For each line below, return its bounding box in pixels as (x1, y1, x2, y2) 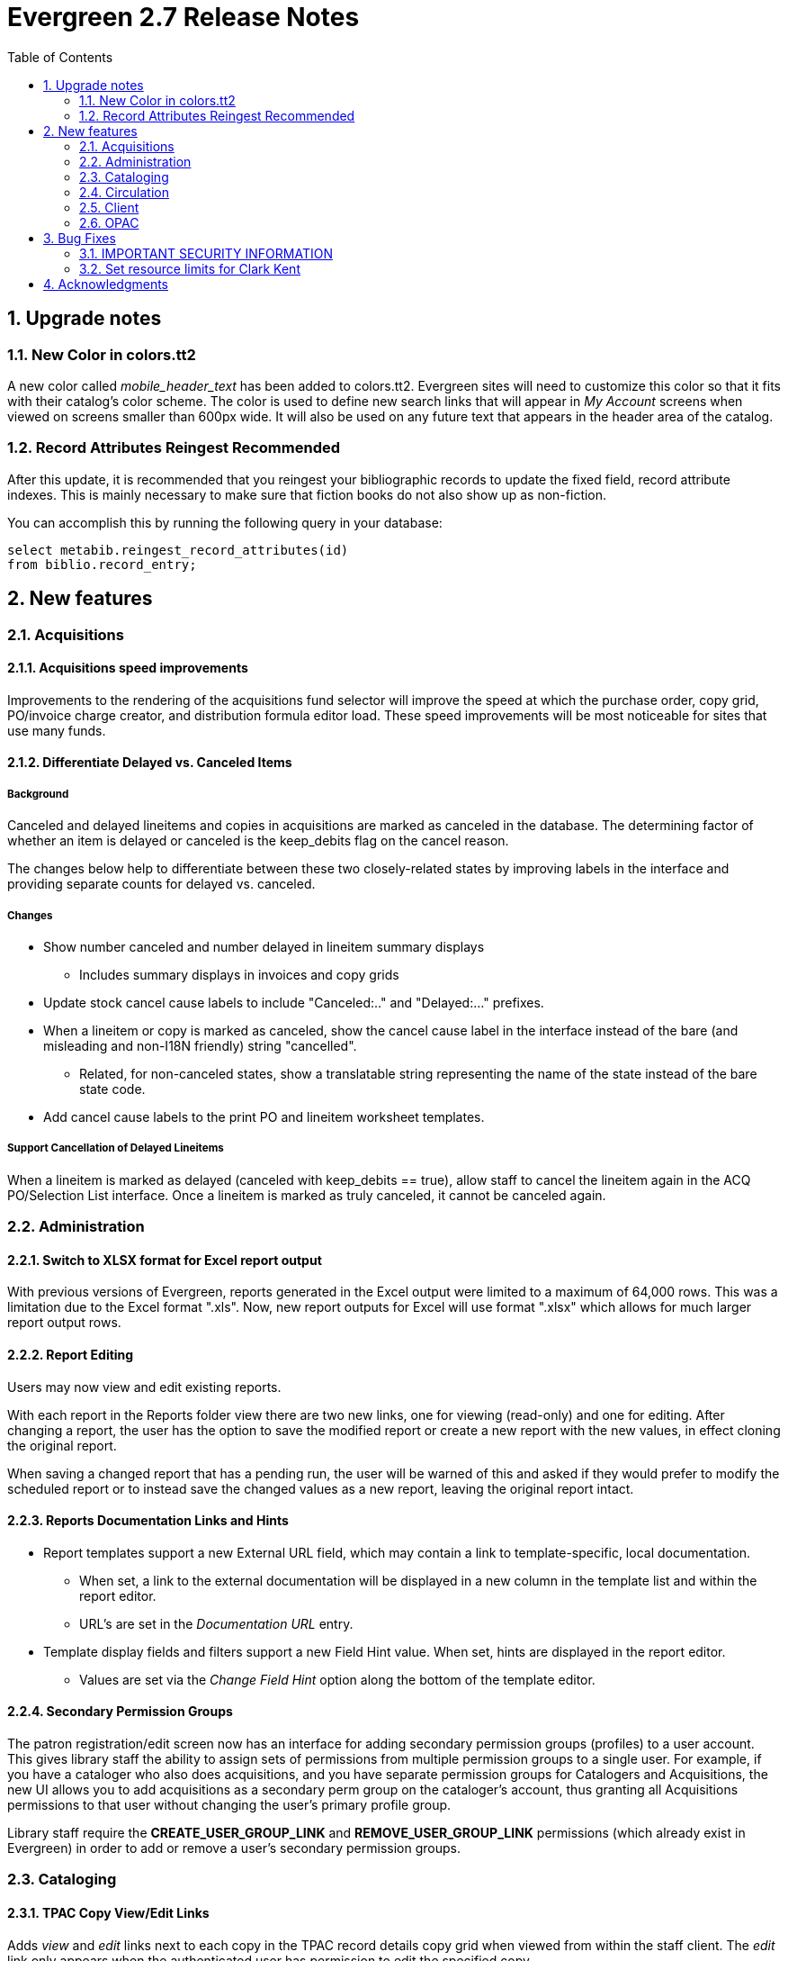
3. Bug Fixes (43, 230, 116, 246)
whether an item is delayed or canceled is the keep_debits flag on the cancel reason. (7, 833, 509, 849)
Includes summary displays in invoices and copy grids (79, 966, 399, 982)
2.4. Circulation (79, 184, 169, 200)
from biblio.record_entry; (7, 556, 197, 572)
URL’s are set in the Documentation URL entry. (79, 1615, 354, 1631)
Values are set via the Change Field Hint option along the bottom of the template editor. (79, 1671, 595, 1687)
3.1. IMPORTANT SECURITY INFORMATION (79, 245, 333, 261)
